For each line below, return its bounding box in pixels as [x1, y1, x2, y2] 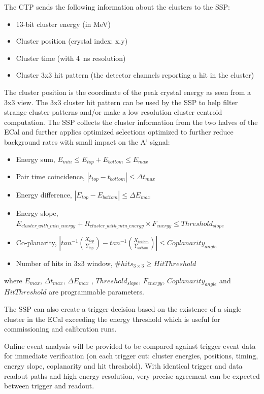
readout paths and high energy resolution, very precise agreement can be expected [4, 370, 260, 381]
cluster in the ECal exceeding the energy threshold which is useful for [4, 313, 220, 324]
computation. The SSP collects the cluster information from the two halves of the [4, 116, 258, 127]
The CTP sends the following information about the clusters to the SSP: [4, 2, 230, 12]
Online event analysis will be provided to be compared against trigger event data [4, 340, 256, 351]
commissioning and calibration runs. [4, 323, 117, 334]
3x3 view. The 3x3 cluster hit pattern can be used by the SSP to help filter [4, 96, 238, 107]
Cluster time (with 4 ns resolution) [16, 52, 126, 63]
